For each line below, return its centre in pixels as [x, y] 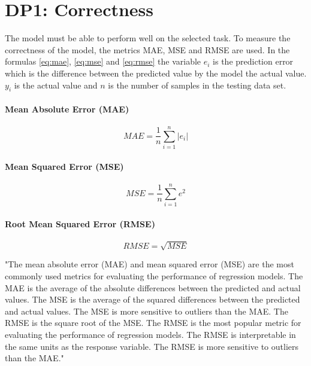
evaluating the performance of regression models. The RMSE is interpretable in [150, 335]
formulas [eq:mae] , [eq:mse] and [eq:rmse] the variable [103, 61]
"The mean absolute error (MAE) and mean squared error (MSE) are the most [150, 264]
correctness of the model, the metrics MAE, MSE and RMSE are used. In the [147, 49]
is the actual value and [56, 85]
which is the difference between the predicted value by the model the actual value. [156, 73]
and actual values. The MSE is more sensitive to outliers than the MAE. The [147, 311]
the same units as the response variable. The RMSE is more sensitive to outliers [152, 346]
